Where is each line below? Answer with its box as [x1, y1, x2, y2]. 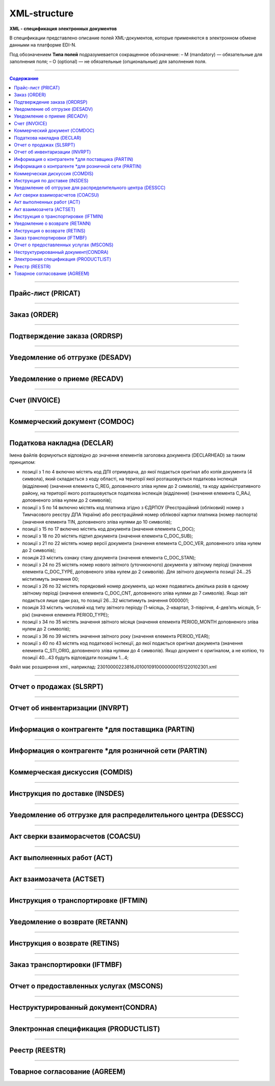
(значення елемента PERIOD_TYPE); [31, 611, 109, 618]
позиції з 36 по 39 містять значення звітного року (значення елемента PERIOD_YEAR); [22, 633, 210, 639]
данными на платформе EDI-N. [9, 42, 76, 48]
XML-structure [9, 8, 74, 19]
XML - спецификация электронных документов [9, 26, 117, 32]
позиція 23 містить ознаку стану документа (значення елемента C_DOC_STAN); [22, 554, 196, 560]
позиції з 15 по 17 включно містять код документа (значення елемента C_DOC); [22, 526, 196, 532]
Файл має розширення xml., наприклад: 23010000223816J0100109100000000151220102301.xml [9, 664, 217, 670]
